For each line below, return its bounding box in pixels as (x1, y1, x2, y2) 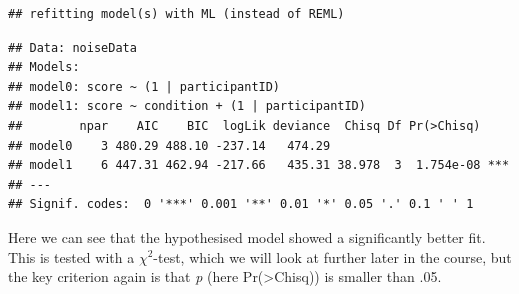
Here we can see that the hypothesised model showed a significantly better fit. (8, 226, 486, 247)
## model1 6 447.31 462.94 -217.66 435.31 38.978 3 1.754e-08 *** (8, 158, 510, 173)
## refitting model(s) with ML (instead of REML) (8, 7, 345, 21)
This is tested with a (8, 246, 135, 267)
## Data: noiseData (8, 40, 137, 55)
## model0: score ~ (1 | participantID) (8, 79, 281, 94)
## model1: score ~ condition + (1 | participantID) (8, 99, 366, 114)
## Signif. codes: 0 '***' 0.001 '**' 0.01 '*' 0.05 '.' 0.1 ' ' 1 (8, 197, 474, 212)
